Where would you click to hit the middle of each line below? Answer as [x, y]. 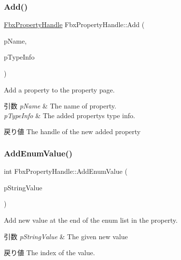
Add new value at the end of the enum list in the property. [91, 220]
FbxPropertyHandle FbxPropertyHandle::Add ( [74, 24]
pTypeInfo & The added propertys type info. [70, 115]
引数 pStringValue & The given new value [66, 236]
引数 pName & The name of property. [60, 106]
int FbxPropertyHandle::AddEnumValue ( [66, 171]
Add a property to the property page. [59, 89]
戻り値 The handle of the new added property [72, 131]
